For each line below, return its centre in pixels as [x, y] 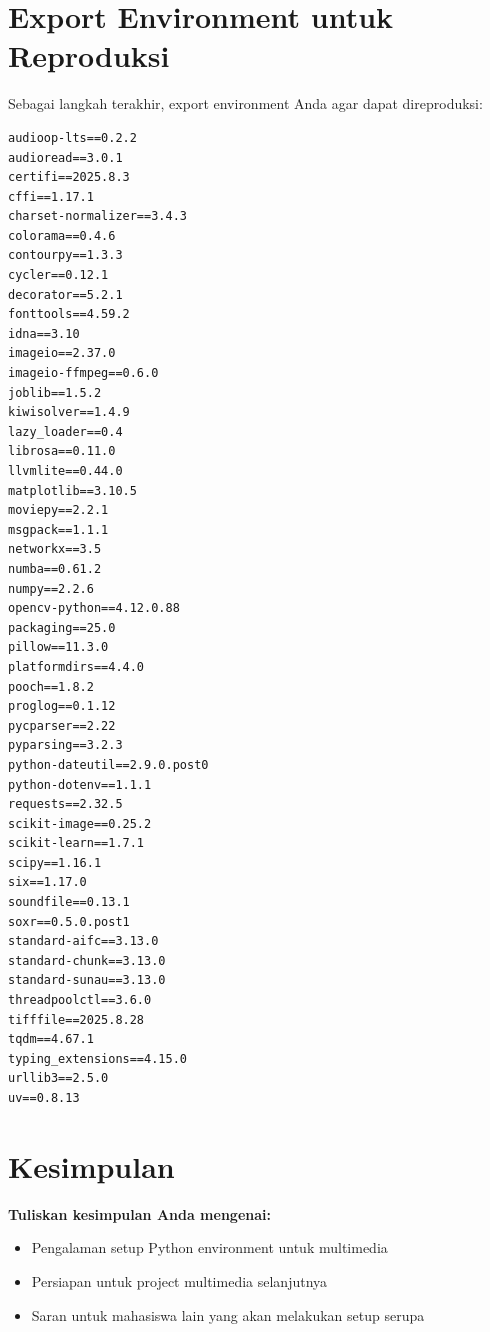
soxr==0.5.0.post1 [69, 921]
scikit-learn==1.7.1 [76, 843]
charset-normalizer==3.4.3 [97, 216]
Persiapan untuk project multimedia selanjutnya [179, 1280]
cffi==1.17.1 [51, 196]
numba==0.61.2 [55, 568]
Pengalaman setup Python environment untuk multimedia [209, 1247]
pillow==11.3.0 [58, 647]
